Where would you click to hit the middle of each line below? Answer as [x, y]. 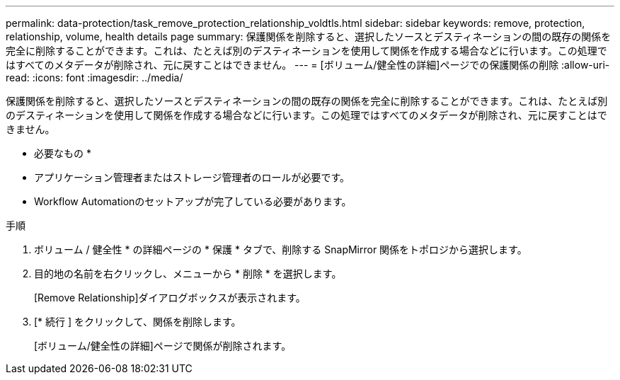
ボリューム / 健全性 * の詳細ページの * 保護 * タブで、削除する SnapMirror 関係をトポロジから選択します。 [281, 249]
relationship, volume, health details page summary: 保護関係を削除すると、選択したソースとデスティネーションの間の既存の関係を [309, 36]
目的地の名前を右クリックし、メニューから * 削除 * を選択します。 [188, 274]
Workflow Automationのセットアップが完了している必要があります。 [193, 201]
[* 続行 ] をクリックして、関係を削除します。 [138, 322]
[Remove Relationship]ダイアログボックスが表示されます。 [170, 298]
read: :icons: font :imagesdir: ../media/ [94, 77]
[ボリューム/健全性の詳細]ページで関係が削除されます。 [163, 346]
